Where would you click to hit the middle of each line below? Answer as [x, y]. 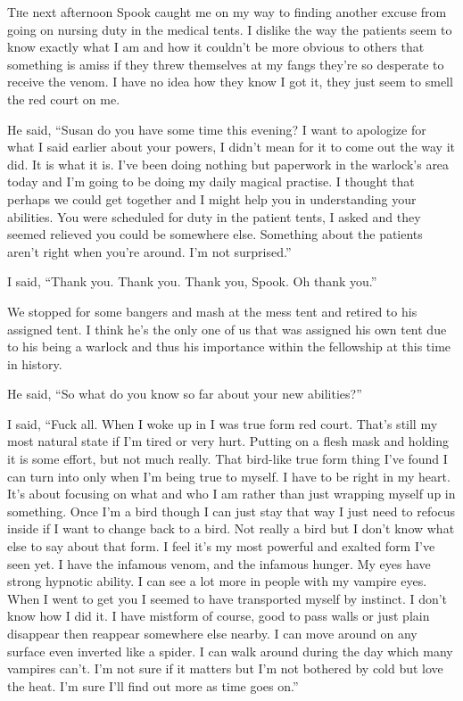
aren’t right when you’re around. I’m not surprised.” [149, 251]
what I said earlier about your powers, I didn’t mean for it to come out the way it [231, 147]
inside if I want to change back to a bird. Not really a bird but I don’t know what [231, 528]
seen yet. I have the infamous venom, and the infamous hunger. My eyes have [219, 563]
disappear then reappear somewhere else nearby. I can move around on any [212, 633]
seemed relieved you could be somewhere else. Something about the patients [215, 234]
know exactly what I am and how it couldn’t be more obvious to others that [216, 47]
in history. [35, 363]
